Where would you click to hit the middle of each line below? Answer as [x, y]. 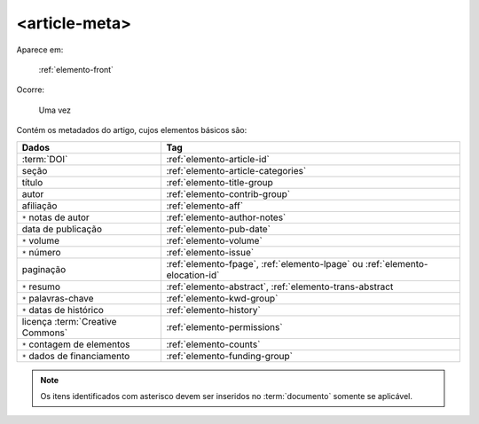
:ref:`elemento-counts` [213, 344]
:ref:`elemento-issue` [210, 252]
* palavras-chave [58, 298]
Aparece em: [40, 50]
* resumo [41, 287]
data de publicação [62, 229]
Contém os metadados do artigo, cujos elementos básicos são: [132, 130]
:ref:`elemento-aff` [205, 206]
